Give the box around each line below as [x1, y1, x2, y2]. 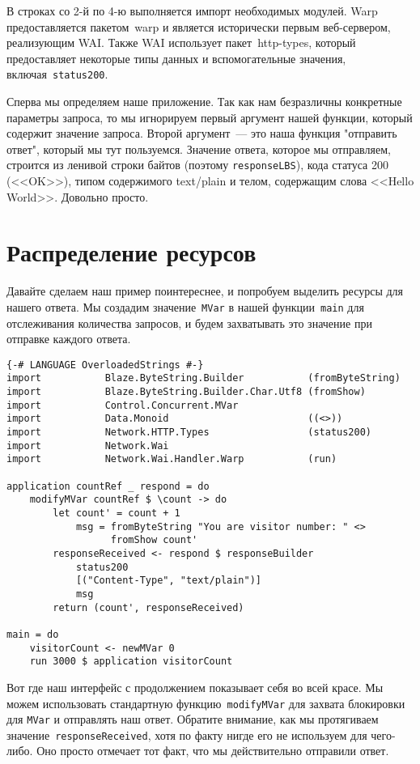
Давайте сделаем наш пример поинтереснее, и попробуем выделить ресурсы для [6, 282, 404, 299]
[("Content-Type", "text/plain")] [75, 575, 261, 587]
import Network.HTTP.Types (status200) [6, 427, 372, 439]
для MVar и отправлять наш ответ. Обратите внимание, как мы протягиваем [6, 711, 379, 728]
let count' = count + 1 [53, 507, 180, 520]
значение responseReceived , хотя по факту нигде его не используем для [6, 726, 367, 743]
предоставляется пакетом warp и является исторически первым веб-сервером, [6, 18, 391, 35]
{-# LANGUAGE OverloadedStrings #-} [6, 359, 204, 371]
